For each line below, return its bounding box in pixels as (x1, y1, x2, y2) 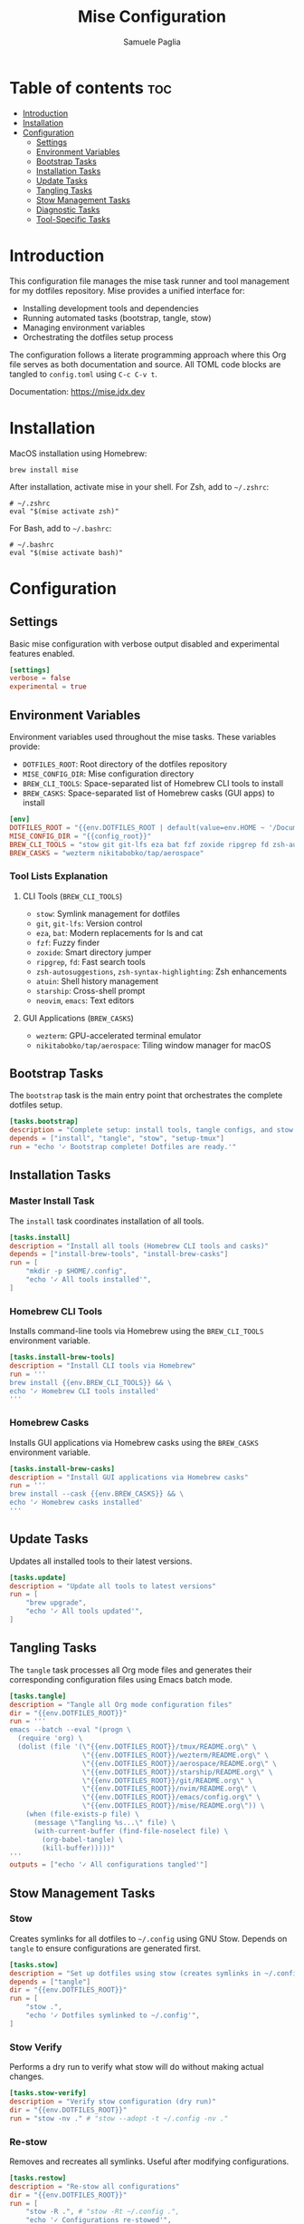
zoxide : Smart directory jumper (35, 946, 152, 958)
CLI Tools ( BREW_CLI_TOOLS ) (22, 891, 123, 902)
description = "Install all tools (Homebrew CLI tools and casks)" (9, 1241, 270, 1251)
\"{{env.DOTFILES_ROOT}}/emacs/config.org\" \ (81, 1793, 261, 1802)
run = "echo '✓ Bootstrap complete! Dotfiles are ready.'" (9, 1143, 237, 1152)
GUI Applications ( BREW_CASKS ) (22, 1012, 134, 1023)
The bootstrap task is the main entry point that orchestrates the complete (9, 1090, 283, 1101)
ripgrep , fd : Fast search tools (35, 956, 147, 967)
